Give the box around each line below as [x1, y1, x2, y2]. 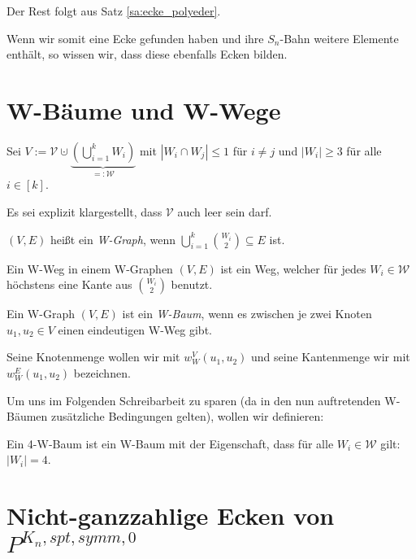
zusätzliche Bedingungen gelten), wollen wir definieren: [51, 408, 324, 425]
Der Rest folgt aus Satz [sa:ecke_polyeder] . [6, 2, 221, 19]
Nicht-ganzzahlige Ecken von [6, 499, 335, 532]
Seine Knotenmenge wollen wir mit [6, 348, 180, 365]
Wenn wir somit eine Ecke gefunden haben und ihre [6, 29, 264, 46]
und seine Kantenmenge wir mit [251, 348, 410, 365]
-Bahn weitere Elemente [279, 29, 399, 46]
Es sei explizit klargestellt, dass [6, 203, 162, 220]
